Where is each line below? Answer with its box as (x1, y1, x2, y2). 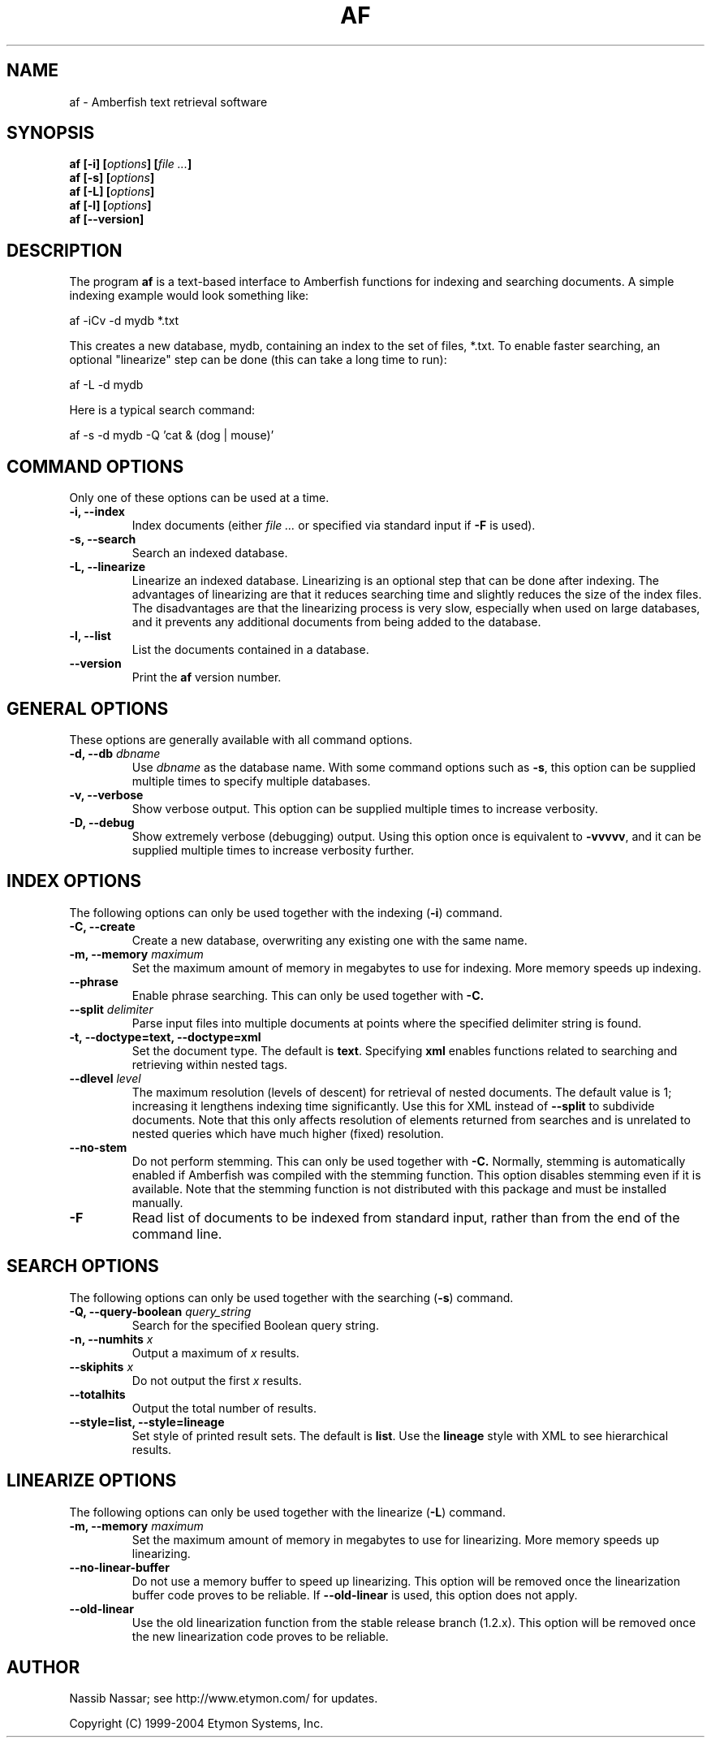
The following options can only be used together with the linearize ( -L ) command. (69, 1504, 506, 1519)
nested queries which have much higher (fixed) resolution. (131, 1126, 444, 1140)
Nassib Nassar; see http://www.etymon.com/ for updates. (69, 1691, 378, 1706)
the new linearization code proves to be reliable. (131, 1629, 389, 1643)
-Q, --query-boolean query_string (69, 1304, 252, 1318)
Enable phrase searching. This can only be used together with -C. (131, 988, 485, 1002)
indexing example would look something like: (69, 288, 309, 303)
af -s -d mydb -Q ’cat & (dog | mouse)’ (69, 428, 274, 443)
